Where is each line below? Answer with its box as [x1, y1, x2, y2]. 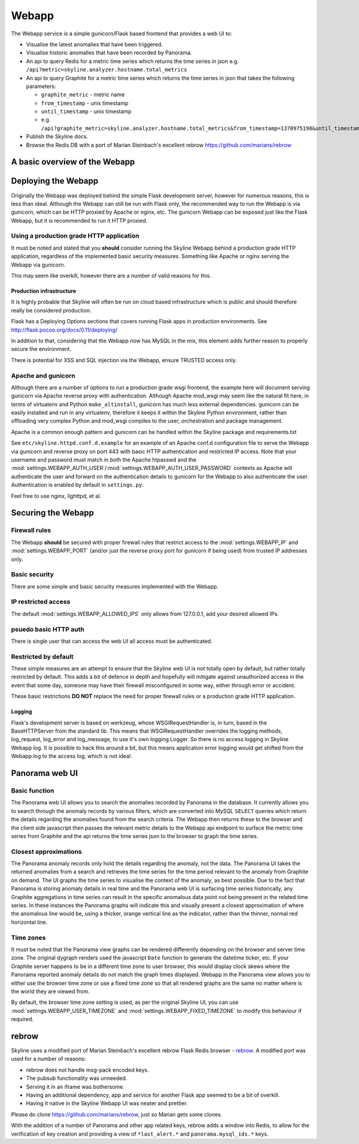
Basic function [11, 787, 54, 794]
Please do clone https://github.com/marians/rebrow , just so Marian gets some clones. [11, 1110, 223, 1118]
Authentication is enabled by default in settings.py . [11, 481, 144, 488]
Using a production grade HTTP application [11, 232, 140, 240]
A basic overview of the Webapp [11, 157, 135, 167]
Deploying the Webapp [11, 176, 99, 186]
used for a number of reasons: [11, 1055, 86, 1063]
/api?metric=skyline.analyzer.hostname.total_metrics [26, 66, 187, 73]
